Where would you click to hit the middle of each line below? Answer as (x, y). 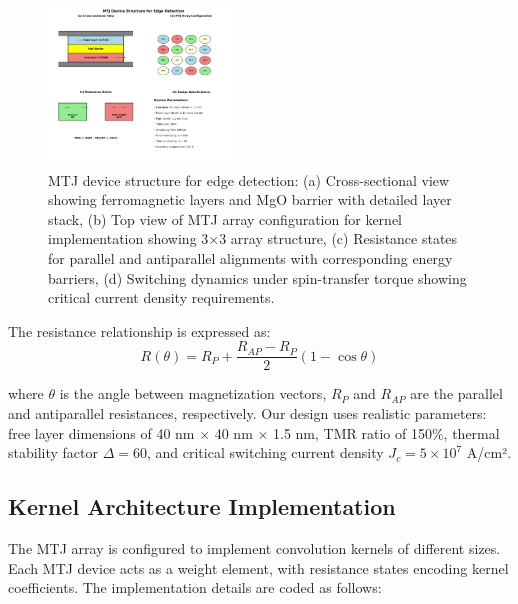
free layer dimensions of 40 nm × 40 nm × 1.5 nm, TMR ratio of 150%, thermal (254, 432)
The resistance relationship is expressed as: (139, 330)
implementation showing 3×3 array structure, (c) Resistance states (253, 238)
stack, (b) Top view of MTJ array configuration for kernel (225, 218)
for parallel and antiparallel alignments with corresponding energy (250, 257)
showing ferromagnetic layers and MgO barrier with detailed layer (250, 199)
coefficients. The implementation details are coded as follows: (195, 587)
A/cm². (489, 452)
